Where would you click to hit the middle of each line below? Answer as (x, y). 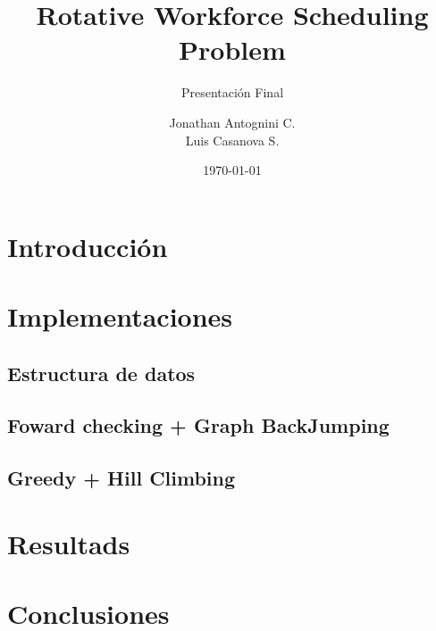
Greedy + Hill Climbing (122, 478)
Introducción (88, 246)
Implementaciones (120, 316)
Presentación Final (232, 92)
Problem (232, 50)
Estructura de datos (101, 373)
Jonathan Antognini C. (232, 122)
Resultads (69, 543)
